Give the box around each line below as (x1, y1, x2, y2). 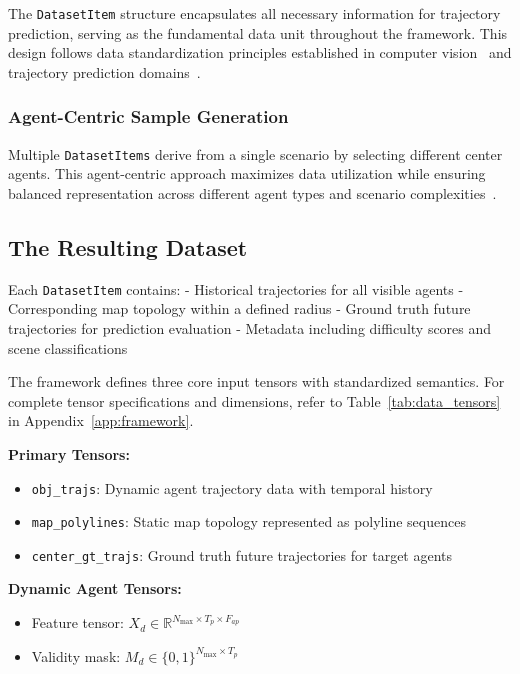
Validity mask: (31, 645, 121, 666)
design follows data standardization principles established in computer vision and (8, 42, 512, 63)
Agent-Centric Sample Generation (8, 104, 289, 129)
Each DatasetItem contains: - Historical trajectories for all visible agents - (8, 278, 464, 299)
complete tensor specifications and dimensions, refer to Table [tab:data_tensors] (8, 390, 501, 411)
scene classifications (8, 337, 128, 358)
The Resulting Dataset (8, 231, 248, 262)
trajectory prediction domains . (8, 61, 201, 82)
